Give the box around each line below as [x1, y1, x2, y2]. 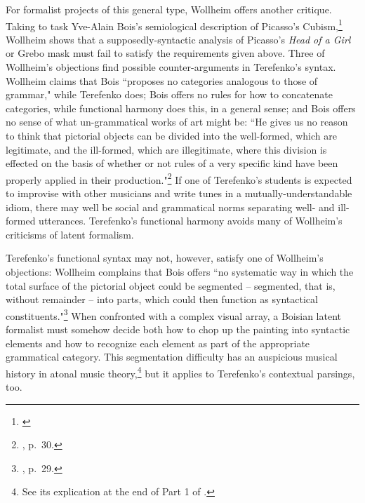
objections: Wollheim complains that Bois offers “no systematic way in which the [6, 264, 354, 279]
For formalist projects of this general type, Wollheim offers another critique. [6, 2, 332, 16]
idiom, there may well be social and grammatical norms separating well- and [6, 199, 335, 214]
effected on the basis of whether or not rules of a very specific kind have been [6, 156, 338, 170]
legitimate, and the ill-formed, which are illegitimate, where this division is [6, 142, 327, 156]
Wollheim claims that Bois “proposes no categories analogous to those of [6, 73, 318, 88]
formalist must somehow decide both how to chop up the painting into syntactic [6, 322, 350, 337]
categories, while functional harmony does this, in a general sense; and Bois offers [6, 100, 356, 115]
